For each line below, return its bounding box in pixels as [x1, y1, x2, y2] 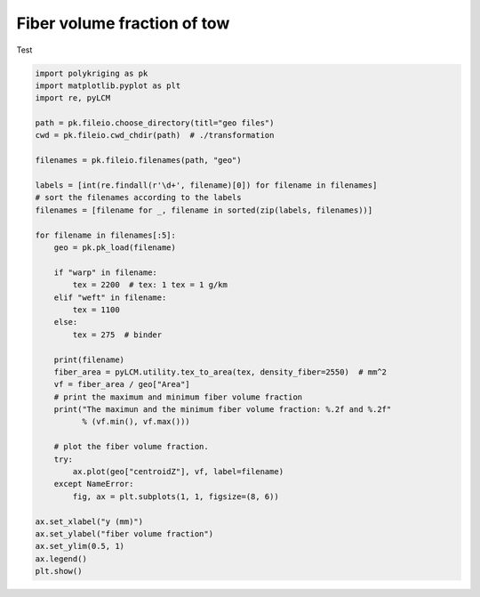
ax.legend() [35, 553, 88, 564]
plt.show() [35, 566, 83, 577]
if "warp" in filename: [53, 267, 157, 278]
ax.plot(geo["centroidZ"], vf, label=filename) [72, 467, 284, 477]
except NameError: [53, 479, 134, 489]
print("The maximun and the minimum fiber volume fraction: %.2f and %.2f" [53, 405, 392, 415]
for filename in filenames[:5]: [35, 230, 177, 240]
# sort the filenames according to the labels [35, 192, 242, 203]
